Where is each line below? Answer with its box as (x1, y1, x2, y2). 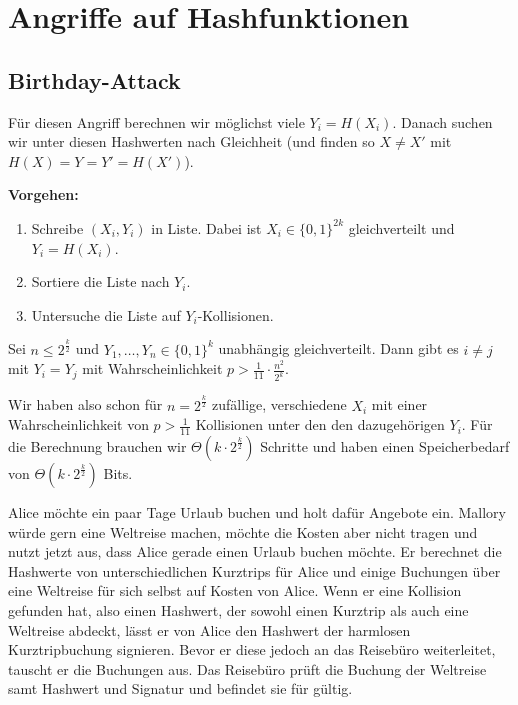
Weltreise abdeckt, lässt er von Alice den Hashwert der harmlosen (8, 619, 411, 640)
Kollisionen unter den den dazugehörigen (195, 414, 445, 435)
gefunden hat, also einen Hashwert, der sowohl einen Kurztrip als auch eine (8, 599, 469, 620)
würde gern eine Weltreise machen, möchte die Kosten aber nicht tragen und (8, 521, 478, 542)
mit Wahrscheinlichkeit (82, 358, 223, 379)
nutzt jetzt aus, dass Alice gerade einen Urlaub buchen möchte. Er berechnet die (8, 541, 502, 562)
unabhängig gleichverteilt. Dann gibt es (218, 338, 459, 359)
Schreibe (31, 217, 84, 238)
